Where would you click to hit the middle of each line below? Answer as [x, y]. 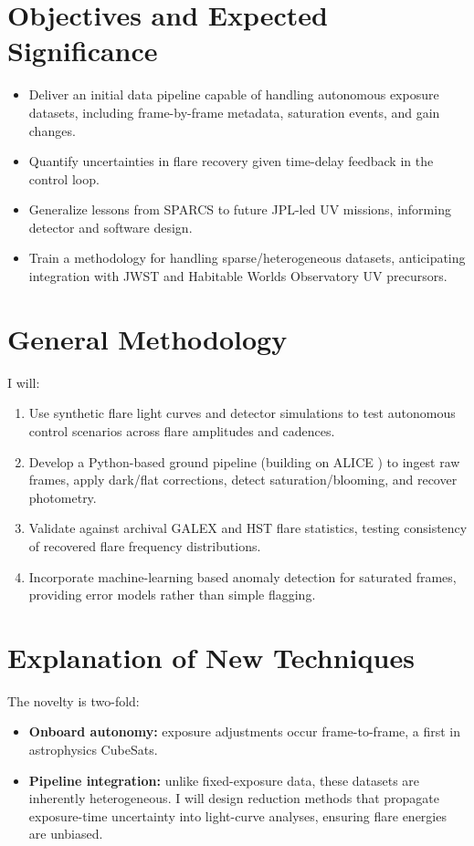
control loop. [64, 178]
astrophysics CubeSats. [93, 750]
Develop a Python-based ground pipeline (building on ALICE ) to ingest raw [244, 461]
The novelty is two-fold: [74, 700]
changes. [52, 130]
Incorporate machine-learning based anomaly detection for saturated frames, [242, 576]
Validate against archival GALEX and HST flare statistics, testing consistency [248, 528]
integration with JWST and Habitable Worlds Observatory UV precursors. [238, 276]
